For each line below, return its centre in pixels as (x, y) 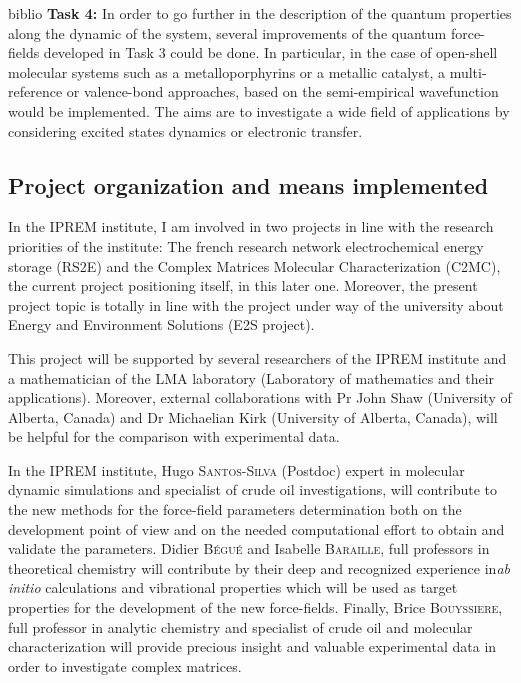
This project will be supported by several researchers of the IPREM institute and (257, 357)
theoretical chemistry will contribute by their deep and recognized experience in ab (259, 567)
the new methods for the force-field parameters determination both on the (235, 509)
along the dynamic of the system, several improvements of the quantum (227, 32)
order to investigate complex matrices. (125, 665)
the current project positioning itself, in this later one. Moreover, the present (243, 285)
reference (35, 91)
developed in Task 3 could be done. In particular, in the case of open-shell (270, 52)
